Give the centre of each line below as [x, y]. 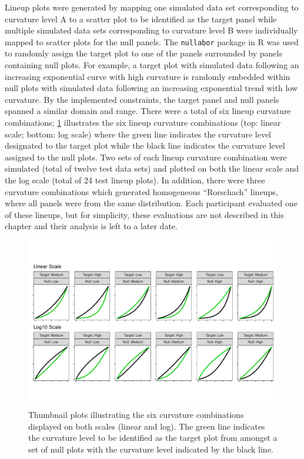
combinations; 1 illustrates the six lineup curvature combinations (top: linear [143, 122]
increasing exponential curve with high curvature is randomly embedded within [148, 76]
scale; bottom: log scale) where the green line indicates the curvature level [138, 134]
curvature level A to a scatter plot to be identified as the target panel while [141, 19]
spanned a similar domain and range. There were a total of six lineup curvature [148, 111]
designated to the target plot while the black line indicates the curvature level [145, 145]
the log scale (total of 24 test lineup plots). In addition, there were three [135, 180]
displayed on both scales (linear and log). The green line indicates [147, 426]
